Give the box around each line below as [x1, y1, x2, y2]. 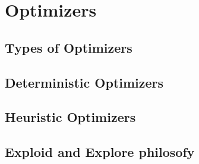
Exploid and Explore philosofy [5, 143, 195, 161]
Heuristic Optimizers [5, 108, 136, 126]
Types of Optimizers [5, 38, 132, 56]
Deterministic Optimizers [5, 73, 164, 91]
